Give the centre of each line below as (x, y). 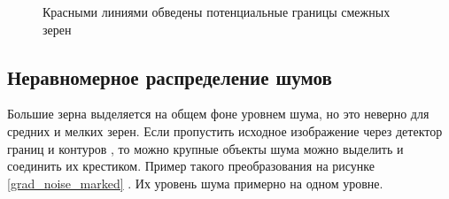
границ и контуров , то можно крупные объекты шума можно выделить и (205, 148)
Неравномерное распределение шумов (170, 77)
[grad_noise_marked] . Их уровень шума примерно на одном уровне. (195, 183)
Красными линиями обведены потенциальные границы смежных (217, 11)
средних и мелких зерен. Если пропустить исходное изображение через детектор (225, 130)
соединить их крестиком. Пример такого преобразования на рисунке (191, 166)
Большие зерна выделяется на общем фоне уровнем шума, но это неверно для (218, 114)
